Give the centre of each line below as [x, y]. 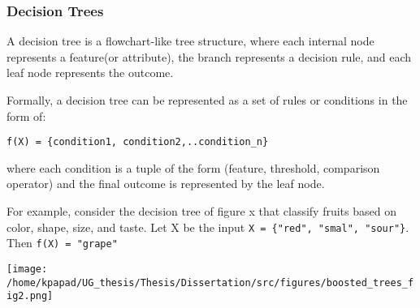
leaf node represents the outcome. [90, 73]
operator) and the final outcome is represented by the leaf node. [166, 184]
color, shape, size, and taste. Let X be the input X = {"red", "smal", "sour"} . [208, 227]
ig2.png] [30, 296]
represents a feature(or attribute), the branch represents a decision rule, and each [209, 56]
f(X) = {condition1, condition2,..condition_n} [138, 142]
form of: [26, 115]
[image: [27, 269]
